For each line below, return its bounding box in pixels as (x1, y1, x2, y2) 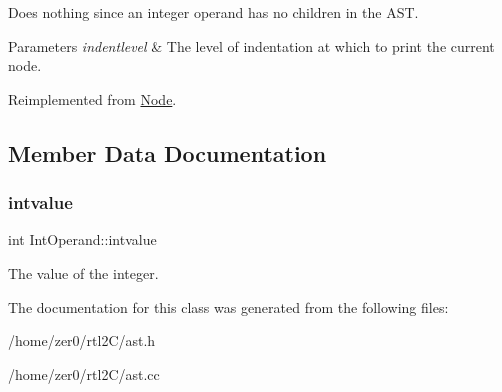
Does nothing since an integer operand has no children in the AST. (8, 2, 419, 22)
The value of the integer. (8, 262, 159, 283)
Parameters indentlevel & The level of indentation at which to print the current (8, 35, 495, 56)
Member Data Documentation (8, 137, 327, 168)
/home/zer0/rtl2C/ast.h (8, 330, 156, 351)
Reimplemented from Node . (8, 88, 177, 109)
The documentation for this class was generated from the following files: (8, 296, 449, 317)
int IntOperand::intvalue (8, 229, 157, 250)
